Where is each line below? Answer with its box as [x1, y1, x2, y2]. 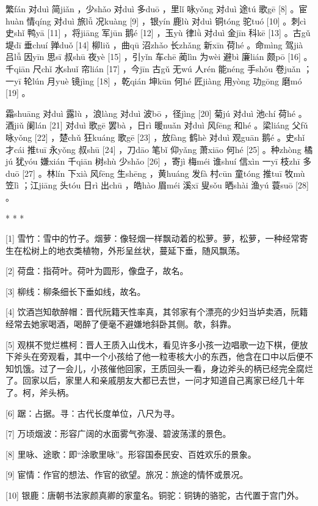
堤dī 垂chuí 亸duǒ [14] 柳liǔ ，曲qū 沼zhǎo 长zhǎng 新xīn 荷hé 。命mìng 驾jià [5, 38, 303, 51]
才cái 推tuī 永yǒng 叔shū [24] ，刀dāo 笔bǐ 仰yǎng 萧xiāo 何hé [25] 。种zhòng [5, 143, 302, 155]
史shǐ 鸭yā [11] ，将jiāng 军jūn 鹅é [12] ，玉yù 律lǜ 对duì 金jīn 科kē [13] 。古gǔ [5, 26, 311, 39]
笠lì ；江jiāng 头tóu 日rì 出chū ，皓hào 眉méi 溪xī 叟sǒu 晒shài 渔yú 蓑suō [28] [5, 179, 309, 192]
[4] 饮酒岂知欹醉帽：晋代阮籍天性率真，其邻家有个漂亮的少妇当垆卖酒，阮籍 [5, 305, 308, 318]
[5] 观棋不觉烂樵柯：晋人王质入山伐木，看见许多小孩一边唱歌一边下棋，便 [5, 338, 300, 351]
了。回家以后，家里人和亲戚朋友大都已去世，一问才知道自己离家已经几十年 [5, 374, 305, 387]
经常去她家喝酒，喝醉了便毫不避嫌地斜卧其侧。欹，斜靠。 [5, 318, 236, 330]
